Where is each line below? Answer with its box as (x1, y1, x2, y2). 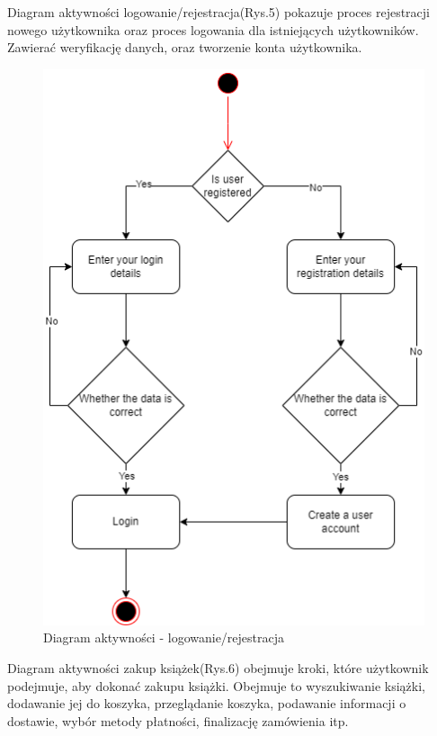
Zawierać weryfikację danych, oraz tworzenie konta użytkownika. (7, 38, 362, 57)
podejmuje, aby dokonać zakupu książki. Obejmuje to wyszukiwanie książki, (7, 676, 425, 695)
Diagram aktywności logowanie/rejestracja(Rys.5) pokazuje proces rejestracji (7, 3, 430, 21)
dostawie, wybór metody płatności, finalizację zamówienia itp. (7, 711, 349, 730)
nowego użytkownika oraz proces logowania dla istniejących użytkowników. (7, 20, 419, 39)
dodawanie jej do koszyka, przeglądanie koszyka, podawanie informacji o (7, 694, 406, 713)
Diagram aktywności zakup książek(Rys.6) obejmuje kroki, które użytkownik (7, 659, 429, 678)
